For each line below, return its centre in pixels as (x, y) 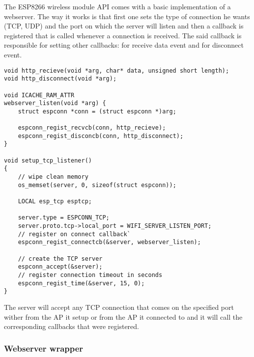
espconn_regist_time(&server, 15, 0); (81, 283)
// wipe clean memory (53, 177)
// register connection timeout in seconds (90, 275)
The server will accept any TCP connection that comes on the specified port (119, 307)
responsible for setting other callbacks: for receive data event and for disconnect (124, 45)
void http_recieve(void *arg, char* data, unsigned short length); (117, 70)
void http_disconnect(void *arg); (60, 79)
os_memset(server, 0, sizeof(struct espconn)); (97, 185)
